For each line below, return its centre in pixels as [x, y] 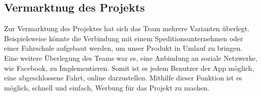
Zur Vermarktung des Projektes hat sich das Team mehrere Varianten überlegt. [127, 28]
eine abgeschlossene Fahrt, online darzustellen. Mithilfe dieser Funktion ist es [123, 78]
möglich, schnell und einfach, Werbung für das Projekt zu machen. [107, 87]
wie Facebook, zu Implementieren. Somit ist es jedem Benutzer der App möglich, [129, 68]
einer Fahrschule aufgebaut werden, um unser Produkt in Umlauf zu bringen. [123, 48]
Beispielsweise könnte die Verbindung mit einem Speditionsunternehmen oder [124, 38]
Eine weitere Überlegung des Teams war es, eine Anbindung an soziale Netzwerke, [131, 58]
